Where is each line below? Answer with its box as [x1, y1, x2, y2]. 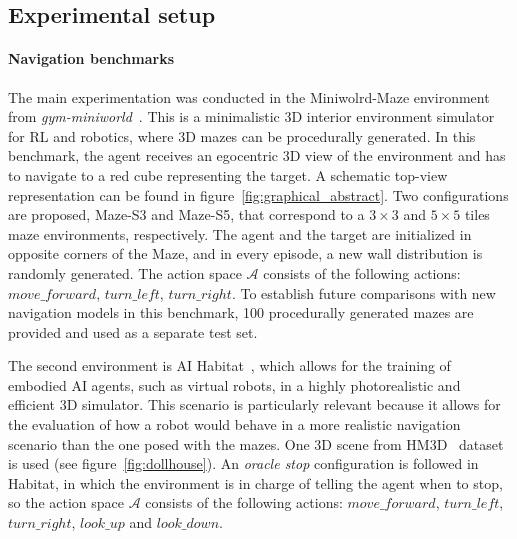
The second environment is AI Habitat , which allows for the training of [8, 355, 451, 376]
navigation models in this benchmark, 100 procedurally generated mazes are [8, 302, 474, 323]
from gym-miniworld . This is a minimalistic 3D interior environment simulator [8, 106, 495, 127]
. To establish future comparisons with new [231, 282, 496, 303]
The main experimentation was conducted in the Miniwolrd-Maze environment [8, 86, 490, 107]
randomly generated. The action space [8, 262, 242, 283]
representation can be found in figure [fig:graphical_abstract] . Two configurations [8, 184, 509, 205]
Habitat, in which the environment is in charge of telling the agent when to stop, [8, 472, 503, 493]
